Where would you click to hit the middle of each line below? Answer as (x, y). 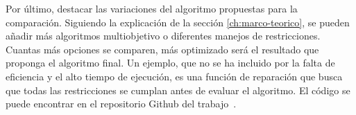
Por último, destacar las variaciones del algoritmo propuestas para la (152, 8)
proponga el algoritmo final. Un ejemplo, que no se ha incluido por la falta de (170, 63)
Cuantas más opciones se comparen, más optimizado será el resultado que (162, 49)
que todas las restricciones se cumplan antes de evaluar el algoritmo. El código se (178, 90)
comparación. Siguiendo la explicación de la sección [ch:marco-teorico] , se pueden (178, 22)
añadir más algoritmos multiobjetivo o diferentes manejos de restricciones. (163, 36)
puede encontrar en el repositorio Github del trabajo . (121, 104)
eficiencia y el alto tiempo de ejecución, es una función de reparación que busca (174, 76)
